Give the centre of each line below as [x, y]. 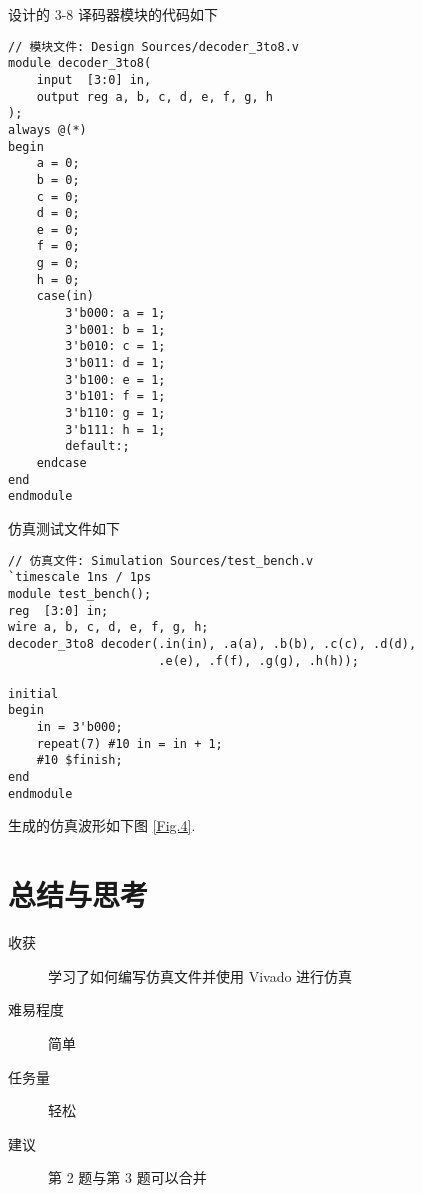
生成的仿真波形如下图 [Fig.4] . [102, 825]
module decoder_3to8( [80, 63]
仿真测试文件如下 [64, 527]
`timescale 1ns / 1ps [80, 577]
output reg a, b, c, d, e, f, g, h [154, 96]
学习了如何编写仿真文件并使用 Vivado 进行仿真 [200, 975]
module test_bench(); [80, 593]
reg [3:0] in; [58, 610]
